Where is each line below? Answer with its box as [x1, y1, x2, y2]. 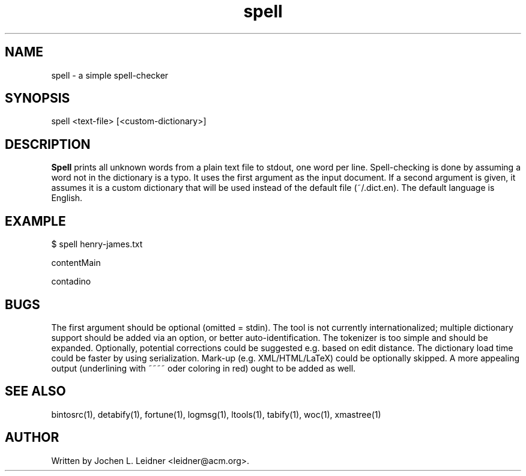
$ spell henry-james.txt [51, 239, 143, 250]
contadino [51, 276, 91, 287]
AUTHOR [5, 430, 59, 445]
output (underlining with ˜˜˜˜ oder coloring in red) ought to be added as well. [51, 363, 356, 373]
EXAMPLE [5, 213, 66, 229]
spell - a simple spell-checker [51, 70, 169, 80]
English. [51, 193, 83, 203]
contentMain [51, 258, 101, 268]
